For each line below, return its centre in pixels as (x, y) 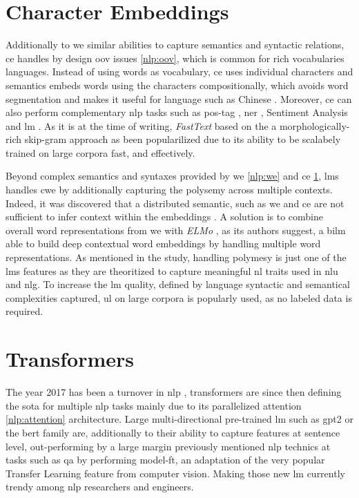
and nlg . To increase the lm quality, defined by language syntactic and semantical (178, 284)
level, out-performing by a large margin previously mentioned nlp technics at (168, 446)
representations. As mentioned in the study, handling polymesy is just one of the (176, 257)
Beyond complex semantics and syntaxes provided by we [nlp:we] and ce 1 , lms (172, 176)
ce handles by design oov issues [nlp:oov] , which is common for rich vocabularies (175, 58)
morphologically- (314, 125)
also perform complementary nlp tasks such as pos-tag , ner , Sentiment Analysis (177, 112)
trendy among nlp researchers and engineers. (100, 487)
